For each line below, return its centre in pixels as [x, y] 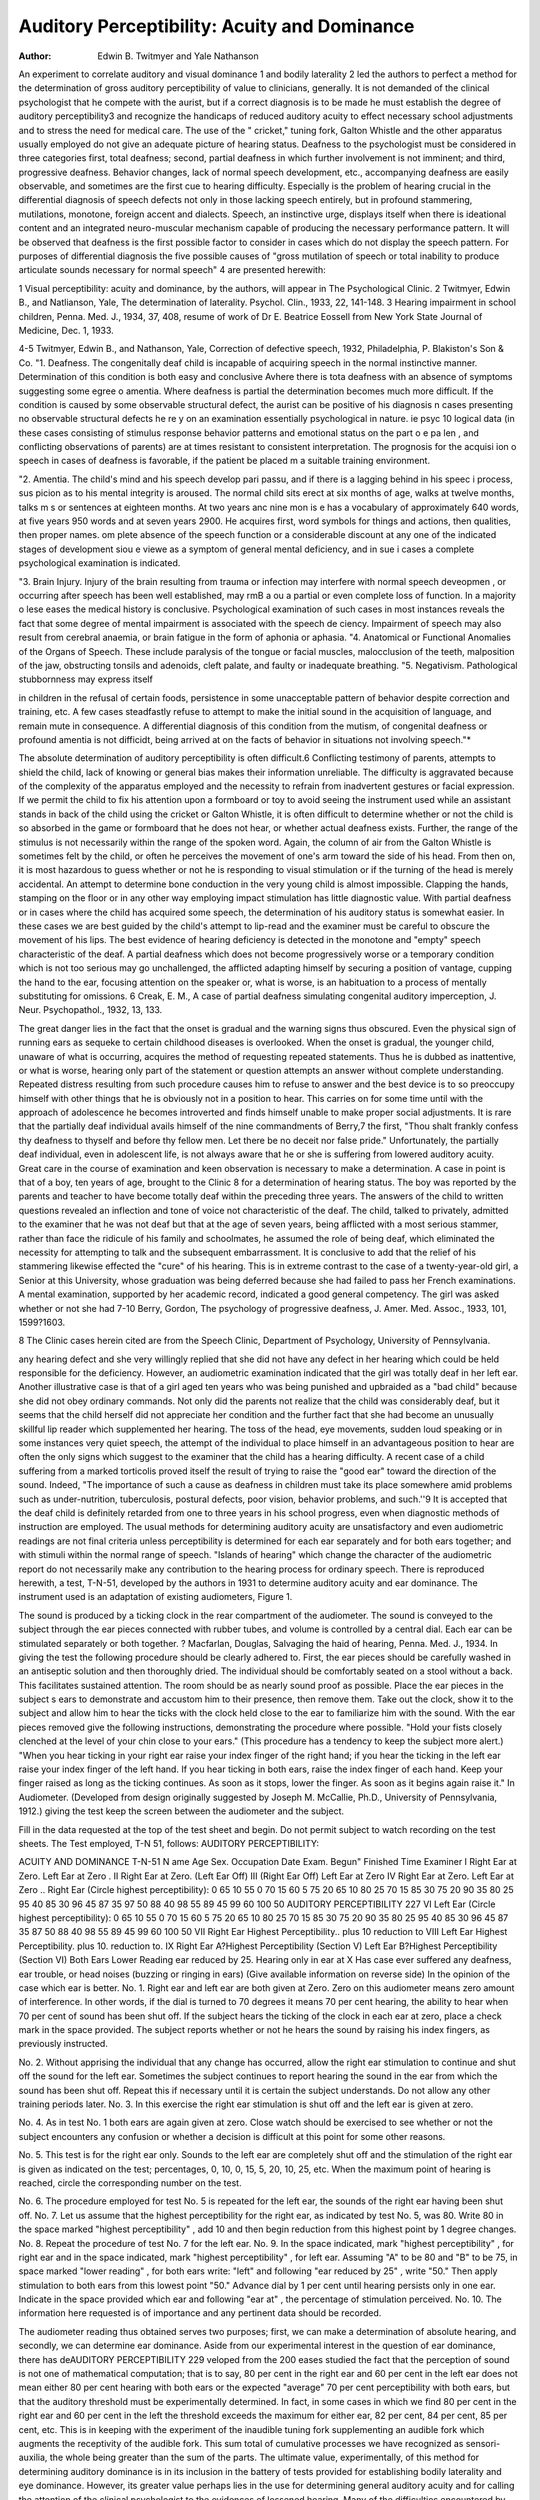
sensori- [483, 2443]
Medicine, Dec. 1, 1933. [66, 330]
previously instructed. [63, 2044]
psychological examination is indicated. [99, 563]
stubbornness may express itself [86, 679]
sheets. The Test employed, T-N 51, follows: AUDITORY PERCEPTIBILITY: [169, 1843]
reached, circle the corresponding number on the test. [130, 2182]
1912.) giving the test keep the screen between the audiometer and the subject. [181, 1811]
